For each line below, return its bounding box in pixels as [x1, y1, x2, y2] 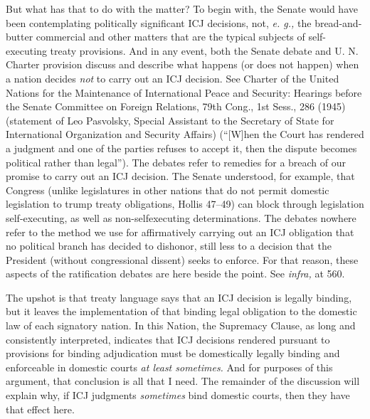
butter [6, 29, 33, 44]
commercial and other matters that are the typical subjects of [36, 29, 305, 44]
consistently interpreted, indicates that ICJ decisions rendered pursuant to [6, 332, 330, 346]
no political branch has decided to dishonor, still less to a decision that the [6, 238, 332, 253]
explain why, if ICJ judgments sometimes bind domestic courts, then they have [6, 388, 350, 403]
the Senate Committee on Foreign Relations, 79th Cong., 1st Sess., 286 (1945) [6, 99, 346, 114]
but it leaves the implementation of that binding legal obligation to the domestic [6, 304, 357, 319]
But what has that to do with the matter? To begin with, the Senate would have [6, 1, 358, 16]
